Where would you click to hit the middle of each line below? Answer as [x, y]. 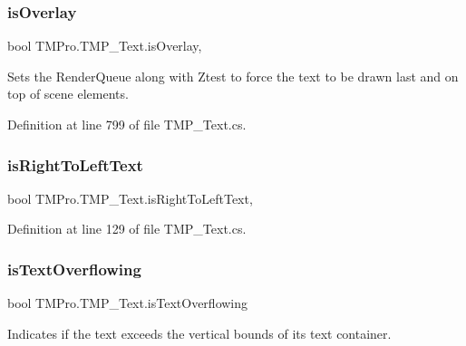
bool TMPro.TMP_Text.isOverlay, [105, 46]
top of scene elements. [68, 94]
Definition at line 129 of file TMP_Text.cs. [127, 229]
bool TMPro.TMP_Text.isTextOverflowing [128, 303]
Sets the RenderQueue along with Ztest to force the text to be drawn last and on [233, 76]
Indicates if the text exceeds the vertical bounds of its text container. [199, 333]
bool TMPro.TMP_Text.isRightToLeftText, [130, 198]
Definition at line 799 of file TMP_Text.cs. [127, 124]
